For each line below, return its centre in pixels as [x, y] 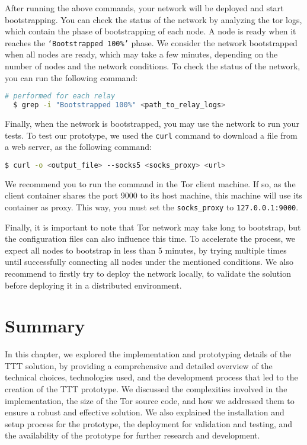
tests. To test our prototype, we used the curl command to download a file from [151, 135]
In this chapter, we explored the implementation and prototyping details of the [148, 354]
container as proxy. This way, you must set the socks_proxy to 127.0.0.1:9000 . [152, 207]
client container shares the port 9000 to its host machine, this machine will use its [153, 195]
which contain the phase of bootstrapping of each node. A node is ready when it [151, 31]
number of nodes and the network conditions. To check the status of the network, [153, 66]
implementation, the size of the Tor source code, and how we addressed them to [150, 400]
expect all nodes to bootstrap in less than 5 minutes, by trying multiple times [146, 250]
